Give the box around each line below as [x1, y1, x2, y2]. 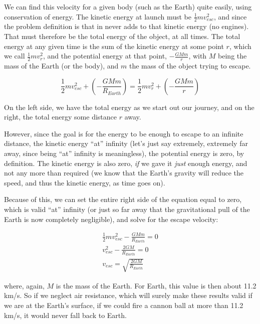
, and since [213, 11, 247, 21]
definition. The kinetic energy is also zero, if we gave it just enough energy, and [4, 157, 247, 168]
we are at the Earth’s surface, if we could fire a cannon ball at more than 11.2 [4, 299, 243, 310]
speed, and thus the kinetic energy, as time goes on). [4, 177, 165, 187]
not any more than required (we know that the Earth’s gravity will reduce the [4, 167, 244, 178]
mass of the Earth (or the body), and [4, 60, 119, 71]
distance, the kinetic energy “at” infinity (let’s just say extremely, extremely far [4, 138, 248, 148]
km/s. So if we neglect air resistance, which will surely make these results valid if [4, 290, 252, 300]
